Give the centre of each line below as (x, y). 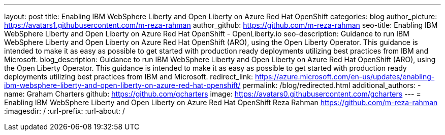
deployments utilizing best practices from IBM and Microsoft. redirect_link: (129, 77)
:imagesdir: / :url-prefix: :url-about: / (65, 111)
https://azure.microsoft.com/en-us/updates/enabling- (345, 77)
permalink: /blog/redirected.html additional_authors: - (332, 85)
